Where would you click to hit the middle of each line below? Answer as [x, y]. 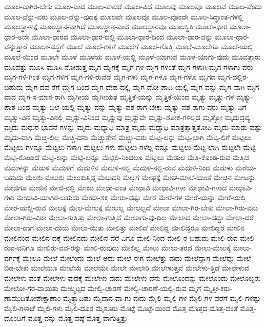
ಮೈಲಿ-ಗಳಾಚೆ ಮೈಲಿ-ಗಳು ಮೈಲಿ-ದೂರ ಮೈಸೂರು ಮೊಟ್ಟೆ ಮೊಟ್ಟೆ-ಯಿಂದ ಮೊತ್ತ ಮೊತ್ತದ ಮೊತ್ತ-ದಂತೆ [121, 308]
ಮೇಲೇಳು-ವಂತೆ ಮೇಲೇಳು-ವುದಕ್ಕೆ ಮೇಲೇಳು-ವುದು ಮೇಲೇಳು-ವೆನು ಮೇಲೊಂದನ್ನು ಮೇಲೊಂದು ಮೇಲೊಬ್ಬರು [132, 278]
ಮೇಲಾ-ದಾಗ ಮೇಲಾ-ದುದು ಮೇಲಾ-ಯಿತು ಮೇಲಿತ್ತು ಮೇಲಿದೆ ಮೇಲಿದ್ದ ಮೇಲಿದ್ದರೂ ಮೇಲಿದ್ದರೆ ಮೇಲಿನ [125, 228]
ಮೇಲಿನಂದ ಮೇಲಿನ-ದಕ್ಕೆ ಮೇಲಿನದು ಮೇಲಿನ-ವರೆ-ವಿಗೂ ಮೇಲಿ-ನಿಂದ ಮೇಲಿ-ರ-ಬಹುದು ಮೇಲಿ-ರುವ [121, 237]
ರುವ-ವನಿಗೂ [19, 248]
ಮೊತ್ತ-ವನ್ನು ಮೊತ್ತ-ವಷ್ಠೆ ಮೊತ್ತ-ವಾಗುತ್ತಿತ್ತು [78, 318]
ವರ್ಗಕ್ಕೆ [12, 257]
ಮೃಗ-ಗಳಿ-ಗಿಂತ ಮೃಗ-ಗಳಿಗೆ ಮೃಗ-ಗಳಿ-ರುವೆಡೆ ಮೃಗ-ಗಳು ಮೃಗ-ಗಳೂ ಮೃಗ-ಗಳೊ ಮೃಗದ [110, 77]
